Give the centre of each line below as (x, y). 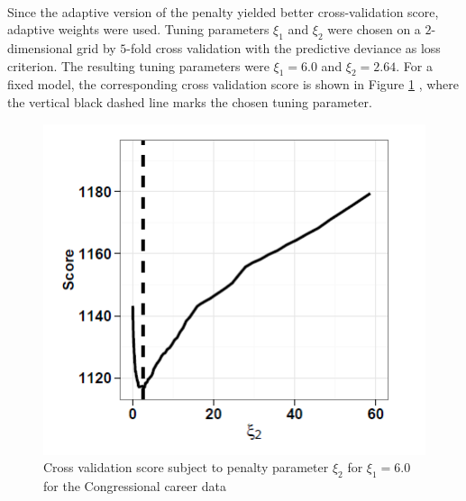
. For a (414, 65)
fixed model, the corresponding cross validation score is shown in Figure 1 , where (233, 84)
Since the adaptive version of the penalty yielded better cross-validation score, (223, 11)
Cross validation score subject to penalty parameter (186, 467)
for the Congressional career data (135, 486)
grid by (96, 47)
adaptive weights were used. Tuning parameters (138, 29)
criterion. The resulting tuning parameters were (138, 65)
